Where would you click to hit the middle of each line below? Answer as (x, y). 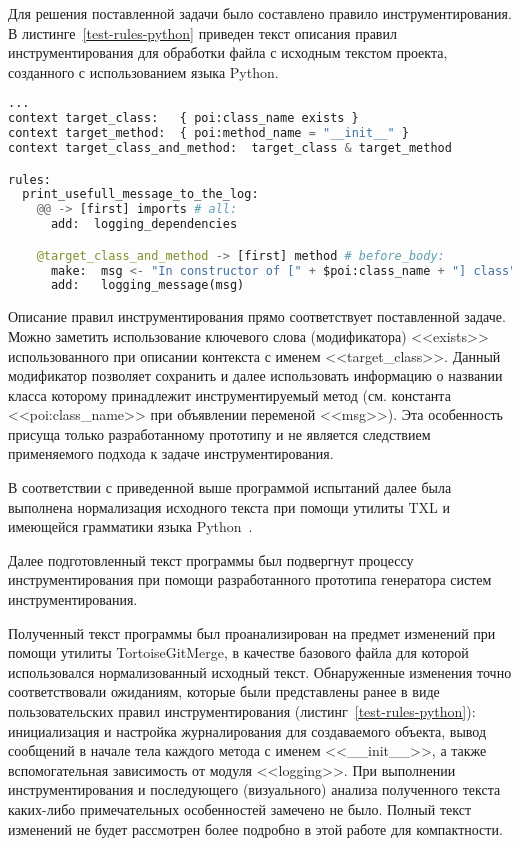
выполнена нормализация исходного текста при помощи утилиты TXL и (229, 506)
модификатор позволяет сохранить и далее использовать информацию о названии (255, 375)
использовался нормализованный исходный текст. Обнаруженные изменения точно (260, 671)
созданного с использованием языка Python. (143, 71)
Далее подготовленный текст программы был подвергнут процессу (211, 559)
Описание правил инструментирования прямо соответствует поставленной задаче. (257, 316)
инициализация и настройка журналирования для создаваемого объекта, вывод (247, 730)
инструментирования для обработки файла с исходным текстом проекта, (228, 52)
